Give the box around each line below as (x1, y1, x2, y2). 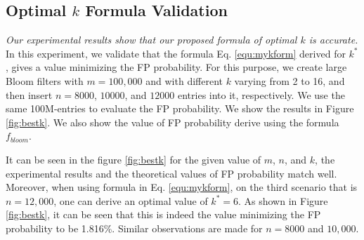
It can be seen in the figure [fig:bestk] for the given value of (6, 152, 261, 166)
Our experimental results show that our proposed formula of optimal (6, 32, 297, 47)
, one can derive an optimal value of (53, 193, 208, 208)
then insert (6, 87, 53, 102)
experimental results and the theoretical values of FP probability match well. (6, 166, 337, 180)
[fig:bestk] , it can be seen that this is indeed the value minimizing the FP (6, 207, 321, 222)
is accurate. (308, 32, 358, 47)
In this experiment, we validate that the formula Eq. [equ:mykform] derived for (6, 46, 346, 60)
